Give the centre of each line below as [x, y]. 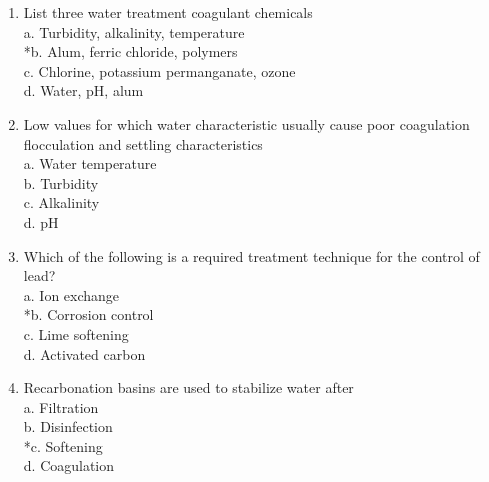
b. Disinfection [68, 426]
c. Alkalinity [61, 202]
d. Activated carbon [84, 353]
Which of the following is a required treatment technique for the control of [251, 255]
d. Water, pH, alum [83, 90]
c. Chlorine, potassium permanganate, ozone [159, 70]
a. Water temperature [90, 163]
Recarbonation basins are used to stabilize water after [188, 387]
